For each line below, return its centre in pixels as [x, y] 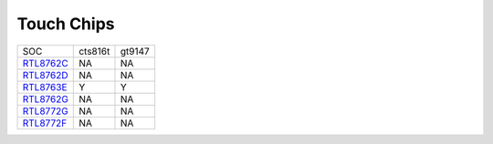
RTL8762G [45, 98]
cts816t [94, 51]
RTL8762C [45, 63]
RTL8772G [45, 111]
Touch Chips [66, 24]
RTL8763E [45, 87]
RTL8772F [45, 123]
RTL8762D [45, 75]
